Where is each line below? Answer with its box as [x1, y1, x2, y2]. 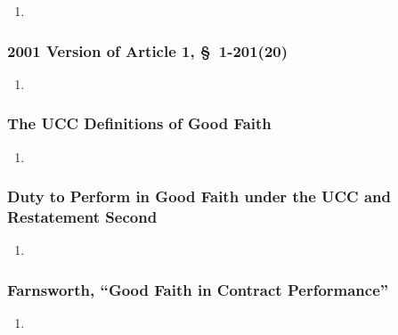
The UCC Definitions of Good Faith [7, 112, 272, 135]
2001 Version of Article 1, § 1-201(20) [7, 39, 288, 61]
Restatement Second [7, 206, 158, 228]
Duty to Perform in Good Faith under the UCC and [7, 185, 392, 208]
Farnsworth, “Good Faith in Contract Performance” [7, 278, 389, 300]
